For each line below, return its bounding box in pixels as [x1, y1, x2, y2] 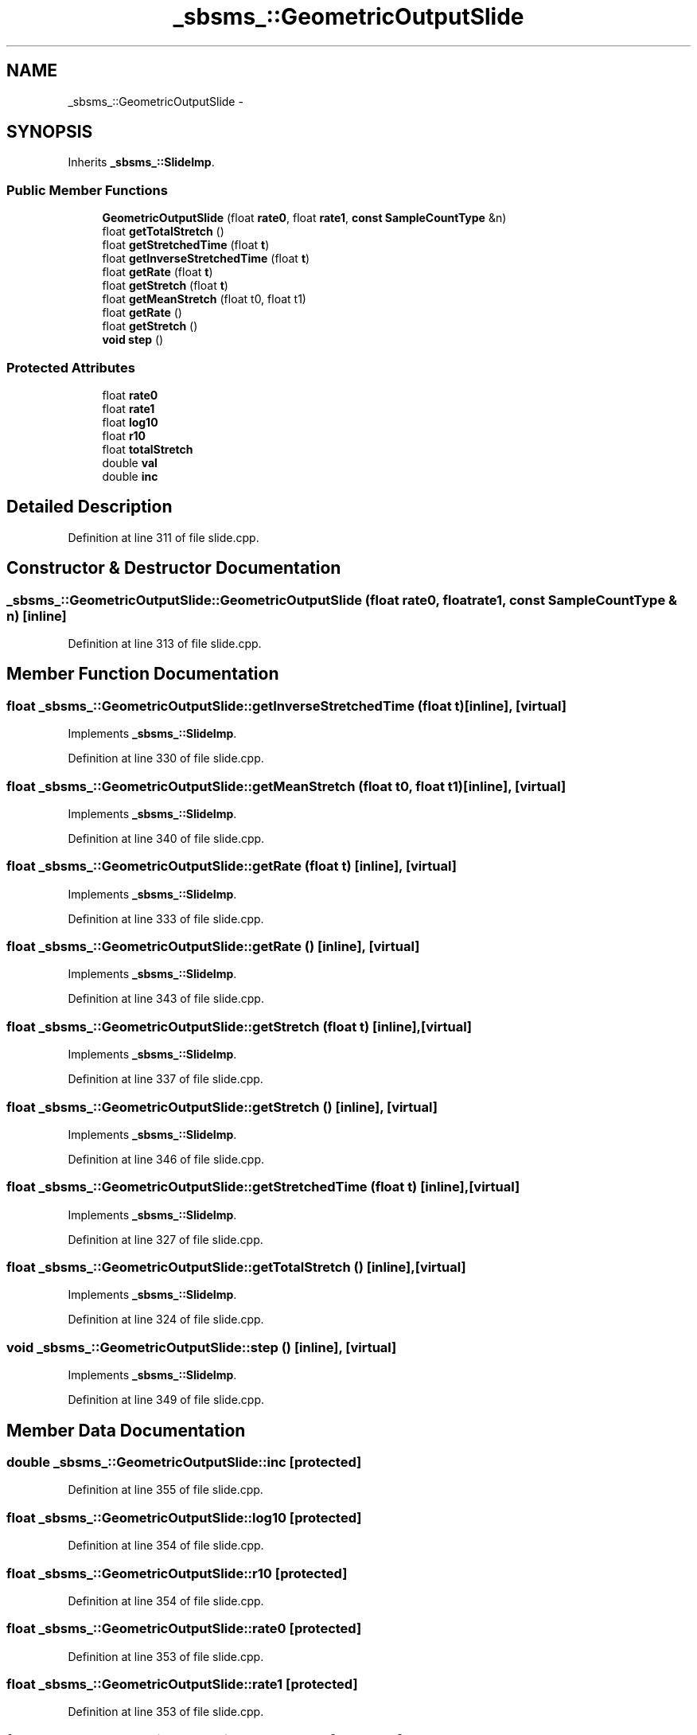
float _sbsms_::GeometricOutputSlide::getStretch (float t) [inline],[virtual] [6, 1018, 473, 1035]
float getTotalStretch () [102, 224, 224, 239]
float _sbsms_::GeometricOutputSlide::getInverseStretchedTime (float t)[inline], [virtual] [6, 697, 567, 714]
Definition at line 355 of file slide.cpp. [68, 1483, 263, 1497]
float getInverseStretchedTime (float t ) [102, 251, 310, 266]
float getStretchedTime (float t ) [102, 238, 270, 252]
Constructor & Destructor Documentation [6, 558, 341, 579]
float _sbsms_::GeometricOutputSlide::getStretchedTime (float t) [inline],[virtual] [6, 1179, 520, 1195]
